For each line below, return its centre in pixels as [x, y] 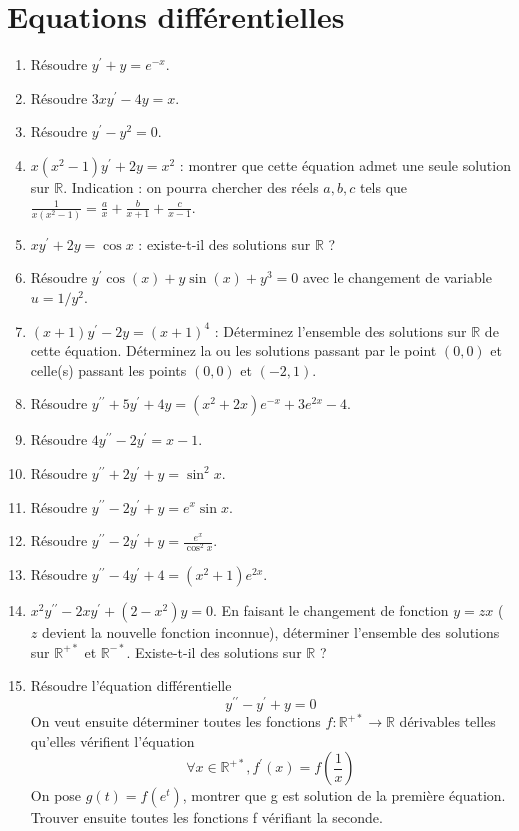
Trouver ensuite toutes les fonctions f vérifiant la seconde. [206, 817]
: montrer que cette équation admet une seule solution [345, 164]
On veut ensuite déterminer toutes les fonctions [175, 721]
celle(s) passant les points [108, 369]
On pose [56, 795]
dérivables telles [447, 721]
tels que [383, 186]
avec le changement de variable [397, 277]
